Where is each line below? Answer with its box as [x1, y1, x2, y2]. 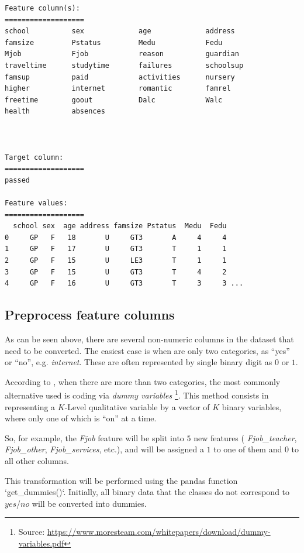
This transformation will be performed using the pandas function [5, 474, 238, 486]
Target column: [5, 153, 64, 162]
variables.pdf [18, 537, 64, 549]
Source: [18, 525, 45, 538]
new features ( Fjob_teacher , [194, 431, 297, 444]
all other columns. [5, 455, 69, 467]
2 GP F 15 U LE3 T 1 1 [5, 256, 227, 265]
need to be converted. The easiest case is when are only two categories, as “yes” [5, 344, 290, 356]
